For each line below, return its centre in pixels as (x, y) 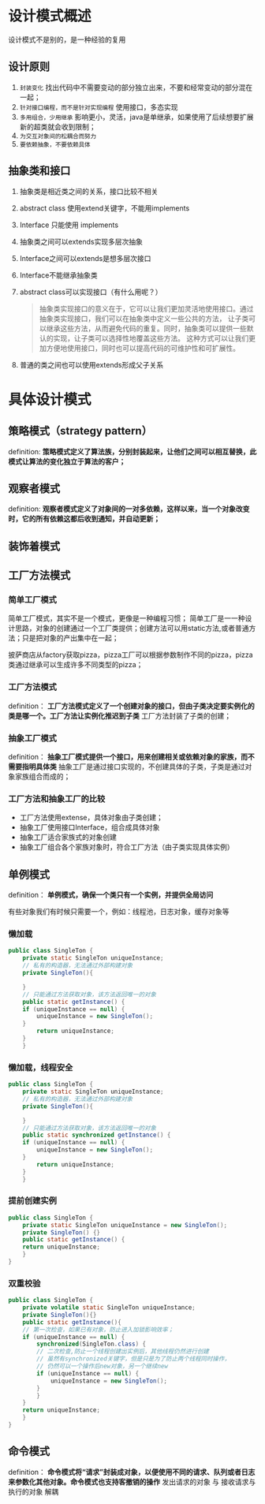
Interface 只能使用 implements (69, 225)
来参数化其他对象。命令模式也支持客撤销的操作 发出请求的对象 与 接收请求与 (132, 1482)
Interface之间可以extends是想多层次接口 (85, 258)
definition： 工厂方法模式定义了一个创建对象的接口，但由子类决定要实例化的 (131, 706)
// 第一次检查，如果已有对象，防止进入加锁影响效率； (98, 1330)
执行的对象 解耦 (34, 1491)
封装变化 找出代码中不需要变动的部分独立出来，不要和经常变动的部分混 (132, 87)
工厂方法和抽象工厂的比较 (57, 799)
